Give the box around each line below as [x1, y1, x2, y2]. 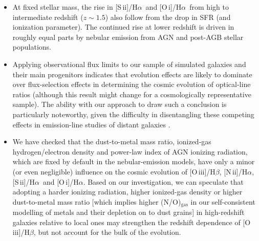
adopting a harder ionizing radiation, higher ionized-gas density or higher [12, 186, 243, 197]
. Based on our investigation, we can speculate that [83, 176, 244, 187]
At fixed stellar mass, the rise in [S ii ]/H [12, 2, 138, 12]
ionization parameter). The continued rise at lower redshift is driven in [12, 21, 234, 32]
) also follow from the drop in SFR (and [105, 11, 231, 22]
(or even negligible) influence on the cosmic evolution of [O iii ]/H [12, 166, 215, 177]
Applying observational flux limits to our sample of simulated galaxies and [12, 58, 246, 69]
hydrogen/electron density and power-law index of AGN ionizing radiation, [12, 146, 248, 157]
